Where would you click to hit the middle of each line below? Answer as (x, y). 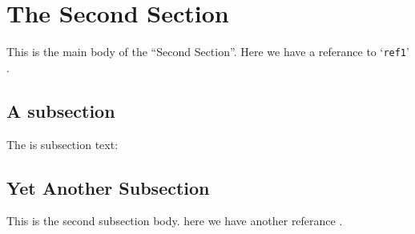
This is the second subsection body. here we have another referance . (175, 221)
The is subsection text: (62, 144)
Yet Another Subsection (108, 187)
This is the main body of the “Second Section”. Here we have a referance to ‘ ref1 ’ (208, 52)
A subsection (61, 110)
